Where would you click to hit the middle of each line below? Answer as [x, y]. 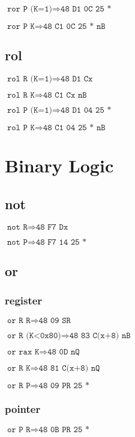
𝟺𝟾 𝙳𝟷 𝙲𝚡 [77, 79]
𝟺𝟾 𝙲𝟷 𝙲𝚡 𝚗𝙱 [65, 96]
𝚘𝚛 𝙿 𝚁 [19, 430]
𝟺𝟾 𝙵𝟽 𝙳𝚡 [52, 227]
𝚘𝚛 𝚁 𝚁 [19, 320]
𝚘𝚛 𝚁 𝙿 [19, 385]
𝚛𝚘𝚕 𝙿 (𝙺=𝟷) [30, 111]
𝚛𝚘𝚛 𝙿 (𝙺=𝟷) [30, 9]
